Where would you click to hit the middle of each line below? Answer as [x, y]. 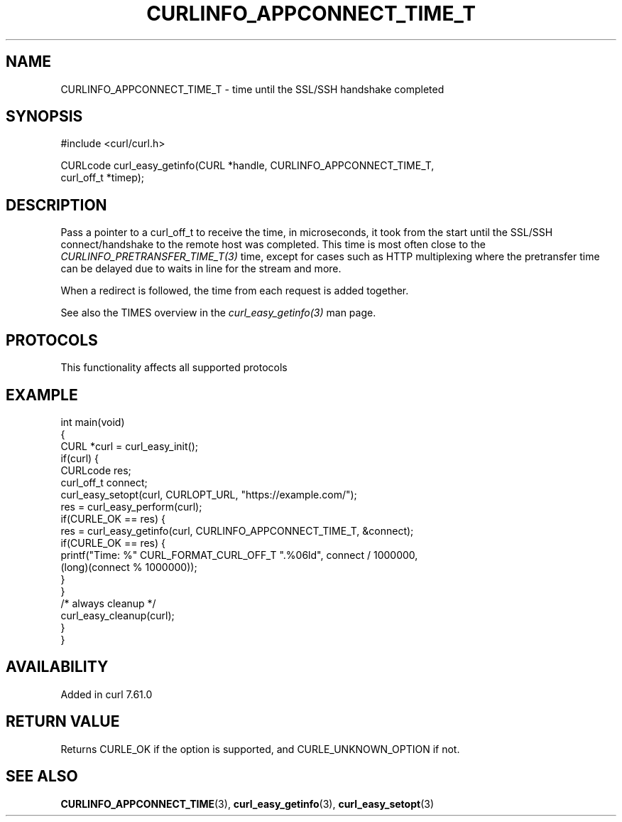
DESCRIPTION [56, 205]
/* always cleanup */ [108, 603]
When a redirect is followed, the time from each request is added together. [235, 291]
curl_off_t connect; [104, 482]
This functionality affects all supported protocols [174, 368]
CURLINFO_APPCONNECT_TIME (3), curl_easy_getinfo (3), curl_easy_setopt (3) [247, 804]
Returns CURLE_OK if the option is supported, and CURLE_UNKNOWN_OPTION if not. [260, 749]
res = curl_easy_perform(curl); [131, 506]
